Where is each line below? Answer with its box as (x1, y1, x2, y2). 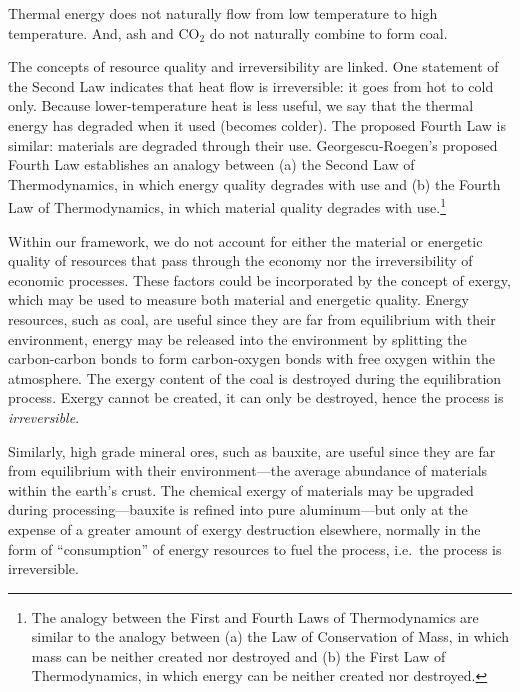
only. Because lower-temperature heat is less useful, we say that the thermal (8, 95, 474, 116)
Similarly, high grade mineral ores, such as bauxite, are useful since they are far (8, 440, 496, 461)
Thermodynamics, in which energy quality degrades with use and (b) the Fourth (8, 173, 501, 194)
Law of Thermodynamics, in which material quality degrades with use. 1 (8, 194, 447, 217)
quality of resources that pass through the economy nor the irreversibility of (8, 250, 473, 271)
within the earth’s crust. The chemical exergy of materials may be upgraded (8, 479, 474, 500)
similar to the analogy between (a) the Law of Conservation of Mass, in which (31, 626, 510, 647)
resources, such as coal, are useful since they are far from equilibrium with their (8, 308, 496, 329)
